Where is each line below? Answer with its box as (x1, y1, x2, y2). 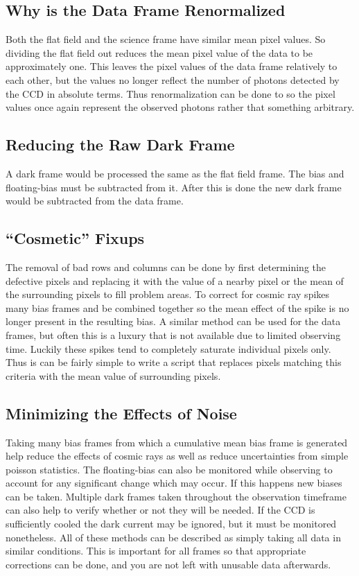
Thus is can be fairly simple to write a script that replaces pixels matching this (6, 355, 342, 369)
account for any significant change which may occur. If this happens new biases (6, 475, 342, 490)
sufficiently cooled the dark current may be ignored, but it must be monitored (6, 516, 337, 531)
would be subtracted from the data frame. (6, 193, 184, 208)
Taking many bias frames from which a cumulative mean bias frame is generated (6, 435, 348, 449)
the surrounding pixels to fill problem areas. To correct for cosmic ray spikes (6, 287, 330, 302)
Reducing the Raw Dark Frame (6, 134, 235, 155)
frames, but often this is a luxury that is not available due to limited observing (6, 327, 341, 342)
